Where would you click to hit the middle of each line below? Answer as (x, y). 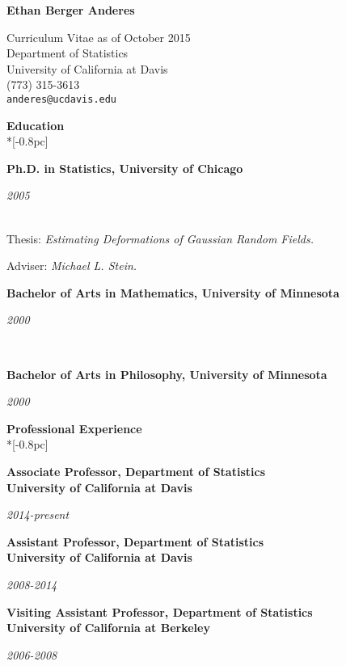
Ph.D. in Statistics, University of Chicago (125, 168)
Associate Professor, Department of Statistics (136, 471)
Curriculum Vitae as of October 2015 (99, 37)
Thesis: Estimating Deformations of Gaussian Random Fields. (160, 238)
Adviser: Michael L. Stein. (72, 266)
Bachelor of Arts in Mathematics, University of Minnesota (173, 292)
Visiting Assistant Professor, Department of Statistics (160, 611)
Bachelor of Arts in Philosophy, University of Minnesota (167, 374)
